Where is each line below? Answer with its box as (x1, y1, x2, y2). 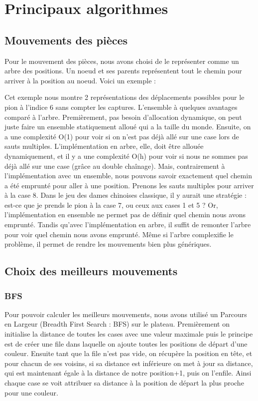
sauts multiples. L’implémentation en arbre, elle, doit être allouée (4, 141, 204, 151)
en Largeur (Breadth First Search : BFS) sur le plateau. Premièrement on (4, 319, 230, 329)
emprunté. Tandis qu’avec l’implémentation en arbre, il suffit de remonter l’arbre (4, 219, 251, 230)
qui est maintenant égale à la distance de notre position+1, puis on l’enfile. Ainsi (4, 368, 252, 378)
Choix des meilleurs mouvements (4, 263, 178, 279)
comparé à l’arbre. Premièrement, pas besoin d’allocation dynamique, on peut (4, 111, 242, 122)
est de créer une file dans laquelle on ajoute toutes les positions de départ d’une (4, 338, 248, 349)
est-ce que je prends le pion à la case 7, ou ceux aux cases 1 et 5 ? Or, (4, 199, 218, 210)
